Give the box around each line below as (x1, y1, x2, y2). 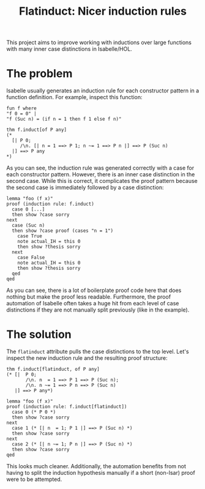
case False (17, 255, 45, 261)
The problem (6, 67, 73, 81)
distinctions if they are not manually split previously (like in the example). (6, 306, 190, 313)
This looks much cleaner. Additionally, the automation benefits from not (6, 463, 187, 470)
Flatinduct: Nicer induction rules (19, 4, 187, 18)
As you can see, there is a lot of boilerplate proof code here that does (6, 286, 182, 294)
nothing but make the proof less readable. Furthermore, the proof (6, 293, 171, 300)
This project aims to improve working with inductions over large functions (6, 39, 192, 47)
